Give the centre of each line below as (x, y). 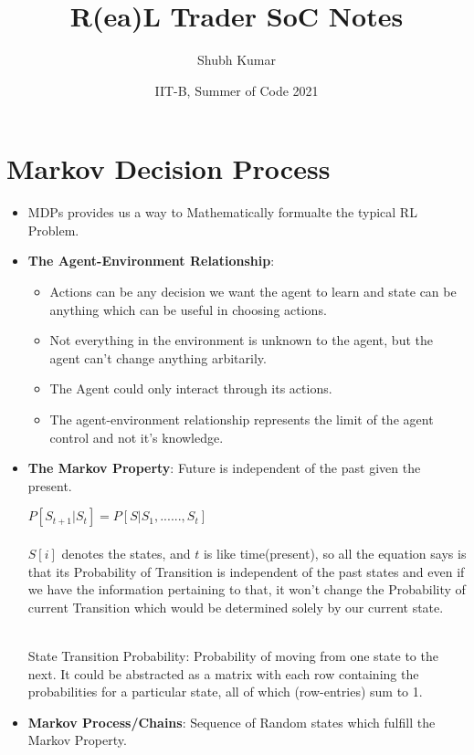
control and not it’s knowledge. (137, 437)
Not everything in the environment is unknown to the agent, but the (241, 340)
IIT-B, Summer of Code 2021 (237, 90)
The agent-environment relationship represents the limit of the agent (242, 419)
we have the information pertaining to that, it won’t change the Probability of (247, 589)
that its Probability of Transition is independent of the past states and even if (246, 571)
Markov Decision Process (169, 168)
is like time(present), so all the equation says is (335, 553)
